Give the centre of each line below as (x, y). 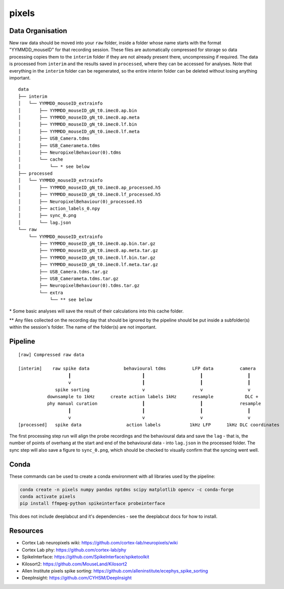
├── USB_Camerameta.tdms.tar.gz (79, 278)
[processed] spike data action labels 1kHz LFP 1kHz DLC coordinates (149, 425)
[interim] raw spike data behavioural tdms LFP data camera (137, 369)
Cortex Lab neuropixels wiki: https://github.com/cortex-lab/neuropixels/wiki (100, 543)
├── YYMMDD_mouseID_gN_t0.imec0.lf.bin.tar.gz (97, 257)
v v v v (159, 418)
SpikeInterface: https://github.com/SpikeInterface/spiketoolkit (86, 557)
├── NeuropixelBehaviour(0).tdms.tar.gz (89, 286)
